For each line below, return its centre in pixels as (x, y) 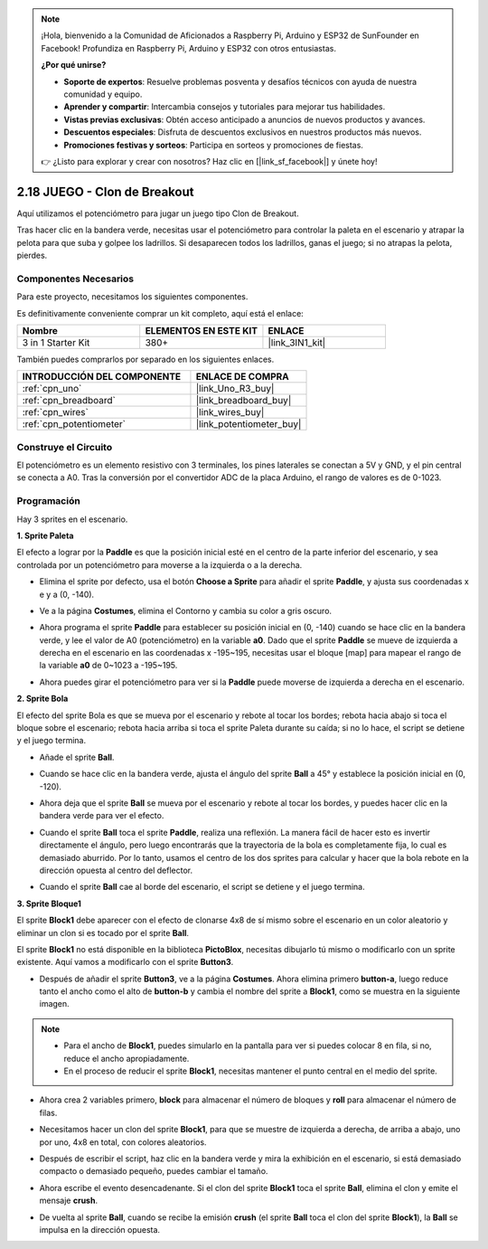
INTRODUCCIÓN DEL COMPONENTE (102, 377)
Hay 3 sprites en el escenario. (72, 519)
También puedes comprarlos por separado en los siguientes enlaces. (145, 359)
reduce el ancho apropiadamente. (127, 1058)
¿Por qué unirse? (74, 65)
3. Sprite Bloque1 (49, 904)
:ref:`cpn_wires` (56, 412)
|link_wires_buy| (230, 412)
